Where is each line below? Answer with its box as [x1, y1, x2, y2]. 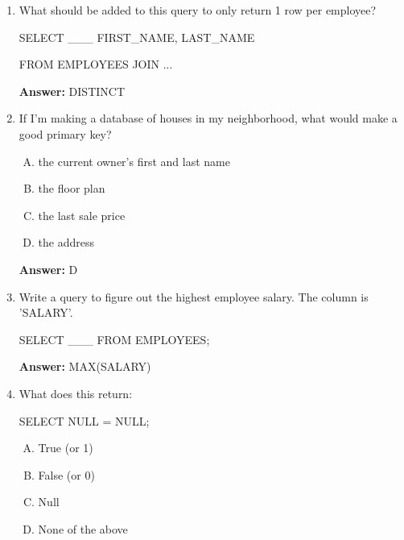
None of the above [38, 520, 128, 537]
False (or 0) [38, 466, 95, 483]
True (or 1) [38, 439, 93, 456]
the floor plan [38, 180, 105, 197]
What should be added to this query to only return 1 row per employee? [19, 2, 377, 18]
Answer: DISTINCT [19, 82, 126, 99]
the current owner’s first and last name [38, 152, 230, 169]
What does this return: [19, 384, 133, 401]
